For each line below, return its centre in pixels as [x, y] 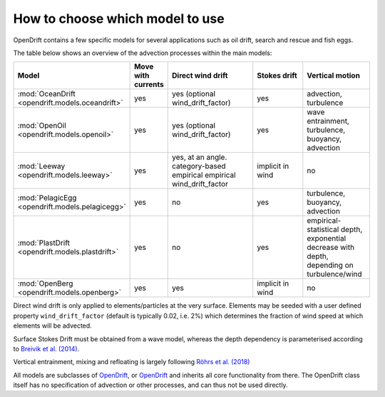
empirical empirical [204, 175]
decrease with [331, 248]
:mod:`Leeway [41, 166]
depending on [330, 266]
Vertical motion [333, 76]
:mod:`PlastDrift [44, 243]
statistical [323, 230]
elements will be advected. [52, 326]
